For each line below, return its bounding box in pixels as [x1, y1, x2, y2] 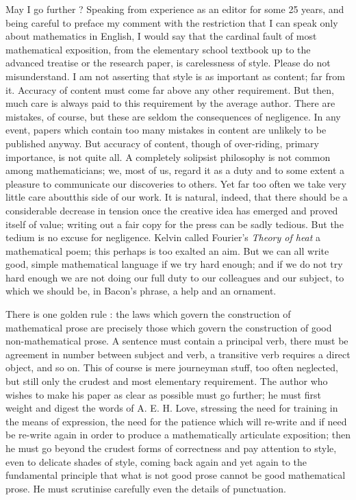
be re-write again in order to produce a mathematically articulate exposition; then [5, 427, 351, 442]
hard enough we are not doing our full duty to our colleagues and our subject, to [5, 270, 344, 284]
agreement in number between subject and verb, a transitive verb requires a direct [5, 347, 351, 361]
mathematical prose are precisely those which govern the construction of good [5, 320, 332, 334]
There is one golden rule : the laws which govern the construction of [5, 307, 291, 321]
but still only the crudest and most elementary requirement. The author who [5, 374, 328, 388]
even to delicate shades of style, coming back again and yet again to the [5, 454, 307, 468]
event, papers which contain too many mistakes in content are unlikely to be [5, 123, 327, 137]
